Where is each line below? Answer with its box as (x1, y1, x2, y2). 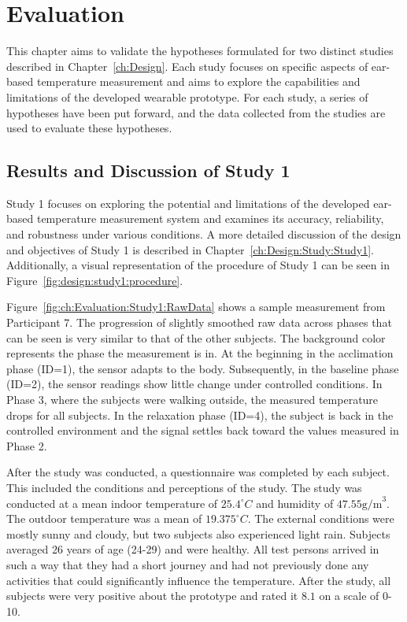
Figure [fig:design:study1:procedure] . (6, 272, 183, 288)
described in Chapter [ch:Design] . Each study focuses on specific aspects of (6, 57, 368, 74)
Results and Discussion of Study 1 (6, 158, 290, 183)
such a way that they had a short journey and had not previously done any (6, 556, 369, 572)
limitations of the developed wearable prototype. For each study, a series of (6, 88, 368, 105)
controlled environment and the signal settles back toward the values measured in (6, 422, 399, 439)
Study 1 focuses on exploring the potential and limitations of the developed (6, 194, 370, 211)
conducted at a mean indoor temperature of (6, 494, 218, 511)
